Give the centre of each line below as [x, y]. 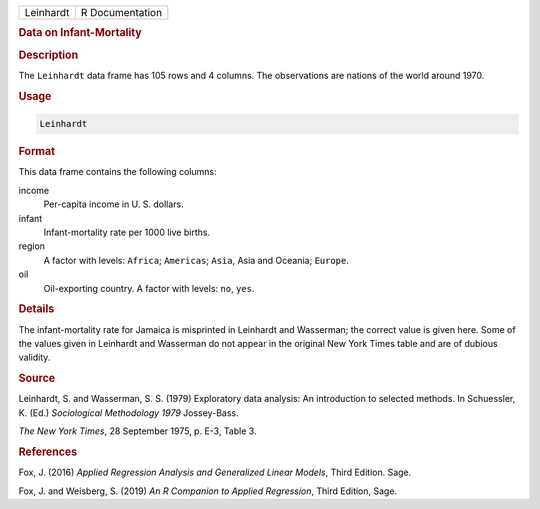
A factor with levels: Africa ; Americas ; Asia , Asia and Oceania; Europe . [196, 260]
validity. [34, 357]
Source [37, 378]
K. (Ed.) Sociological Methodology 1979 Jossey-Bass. [128, 412]
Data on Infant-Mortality [80, 33]
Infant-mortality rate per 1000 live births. [126, 232]
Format [36, 152]
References [48, 452]
